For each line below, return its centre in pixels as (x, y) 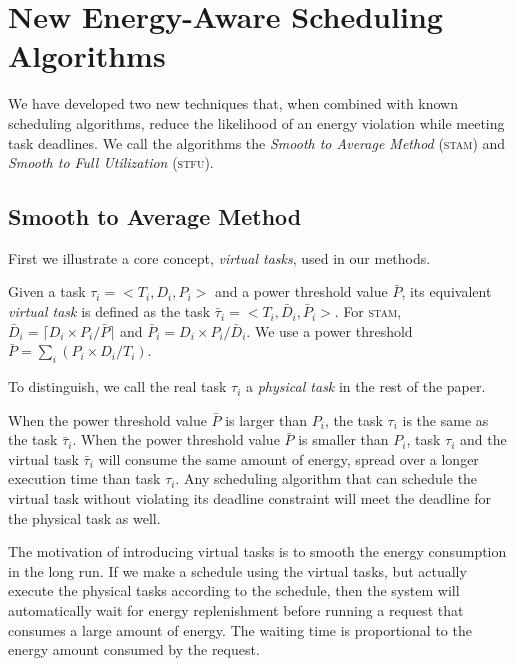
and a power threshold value (301, 291)
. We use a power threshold (329, 330)
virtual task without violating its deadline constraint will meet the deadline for (249, 498)
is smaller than (343, 439)
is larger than (266, 419)
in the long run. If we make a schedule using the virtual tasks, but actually (237, 570)
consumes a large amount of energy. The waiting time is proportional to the (240, 629)
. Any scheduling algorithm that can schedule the (326, 478)
